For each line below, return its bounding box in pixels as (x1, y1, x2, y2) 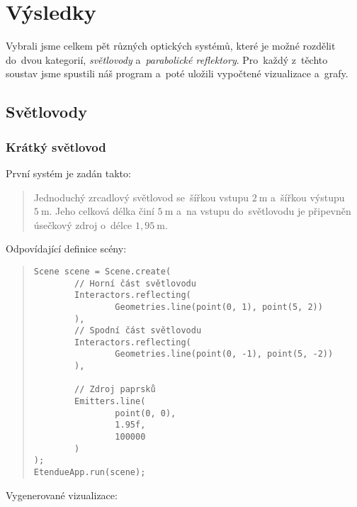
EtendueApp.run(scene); (33, 467, 146, 478)
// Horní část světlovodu (74, 278, 196, 289)
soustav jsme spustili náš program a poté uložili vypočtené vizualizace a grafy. (6, 66, 348, 81)
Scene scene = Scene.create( (33, 266, 171, 277)
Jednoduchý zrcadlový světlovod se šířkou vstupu (33, 189, 249, 204)
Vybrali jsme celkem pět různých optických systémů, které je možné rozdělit (6, 38, 336, 53)
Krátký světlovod (6, 138, 106, 155)
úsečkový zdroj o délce (33, 217, 132, 232)
